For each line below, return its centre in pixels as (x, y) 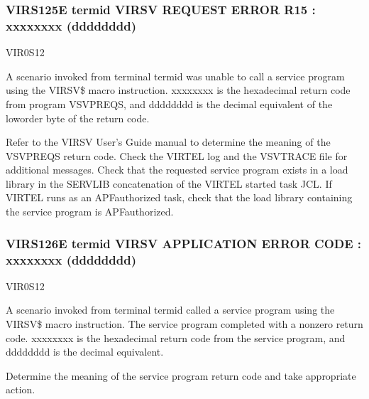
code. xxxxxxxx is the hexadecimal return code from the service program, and (176, 337)
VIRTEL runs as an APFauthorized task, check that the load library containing (179, 197)
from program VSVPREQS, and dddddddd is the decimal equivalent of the (169, 103)
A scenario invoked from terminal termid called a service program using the (170, 310)
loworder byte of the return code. (78, 118)
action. (21, 389)
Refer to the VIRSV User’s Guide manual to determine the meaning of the (168, 142)
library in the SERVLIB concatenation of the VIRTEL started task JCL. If (169, 183)
